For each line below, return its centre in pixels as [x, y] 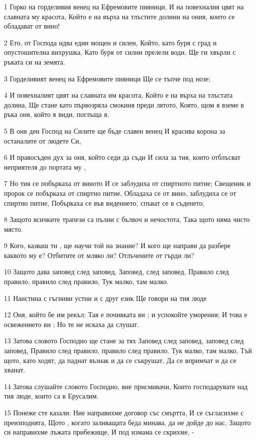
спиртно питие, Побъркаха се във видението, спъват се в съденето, [104, 202]
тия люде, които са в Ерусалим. [51, 396]
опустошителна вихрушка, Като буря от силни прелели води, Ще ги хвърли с [120, 52]
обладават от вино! [32, 26]
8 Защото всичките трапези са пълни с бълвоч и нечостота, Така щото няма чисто [127, 219]
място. [14, 229]
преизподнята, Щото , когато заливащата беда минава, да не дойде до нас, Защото [128, 422]
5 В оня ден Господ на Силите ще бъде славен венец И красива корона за [115, 130]
